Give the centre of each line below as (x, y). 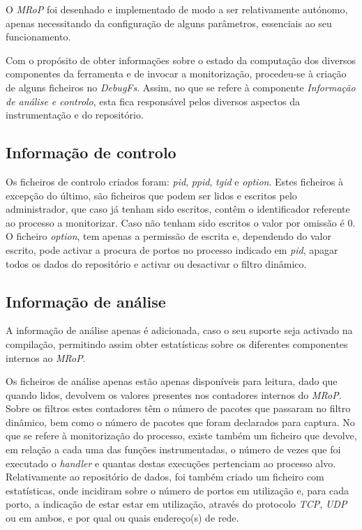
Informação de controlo (91, 152)
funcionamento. (38, 37)
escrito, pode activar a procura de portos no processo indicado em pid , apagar (172, 249)
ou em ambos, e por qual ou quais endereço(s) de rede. (122, 518)
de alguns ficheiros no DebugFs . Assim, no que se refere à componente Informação (181, 87)
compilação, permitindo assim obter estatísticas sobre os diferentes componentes (177, 343)
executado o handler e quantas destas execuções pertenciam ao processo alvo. (171, 463)
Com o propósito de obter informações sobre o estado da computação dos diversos (181, 60)
